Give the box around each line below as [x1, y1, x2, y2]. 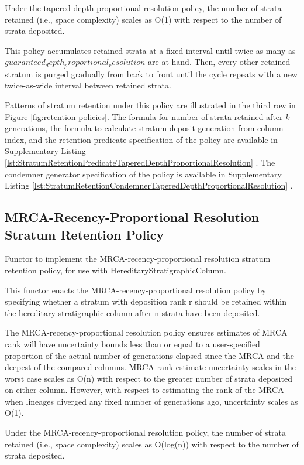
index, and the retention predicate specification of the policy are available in [5, 133, 278, 145]
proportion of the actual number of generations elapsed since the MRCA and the [5, 349, 294, 361]
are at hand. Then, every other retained [148, 56, 291, 68]
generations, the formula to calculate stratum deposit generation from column [5, 122, 284, 134]
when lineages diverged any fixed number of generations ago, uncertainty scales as [5, 395, 298, 407]
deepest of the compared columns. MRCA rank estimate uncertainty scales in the [5, 361, 296, 373]
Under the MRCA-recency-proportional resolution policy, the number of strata [5, 426, 286, 439]
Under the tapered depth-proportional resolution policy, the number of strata [5, 2, 282, 13]
